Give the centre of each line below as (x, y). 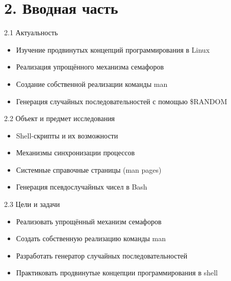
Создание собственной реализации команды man (92, 84)
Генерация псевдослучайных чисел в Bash (82, 187)
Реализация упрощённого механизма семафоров (90, 67)
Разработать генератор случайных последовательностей (102, 255)
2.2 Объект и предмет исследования (60, 118)
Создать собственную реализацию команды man (91, 238)
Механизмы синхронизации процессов (75, 153)
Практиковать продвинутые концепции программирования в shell (117, 273)
